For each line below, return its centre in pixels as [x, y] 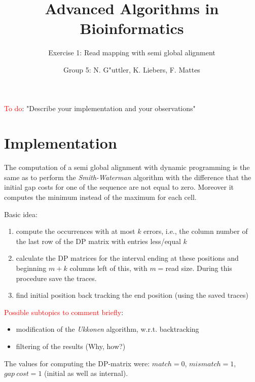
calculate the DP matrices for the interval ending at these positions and [127, 258]
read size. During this [199, 268]
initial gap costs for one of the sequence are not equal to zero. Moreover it [119, 187]
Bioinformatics [132, 28]
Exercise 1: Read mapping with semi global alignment [132, 53]
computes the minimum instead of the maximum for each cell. [100, 197]
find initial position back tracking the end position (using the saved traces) [132, 295]
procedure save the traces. [56, 278]
